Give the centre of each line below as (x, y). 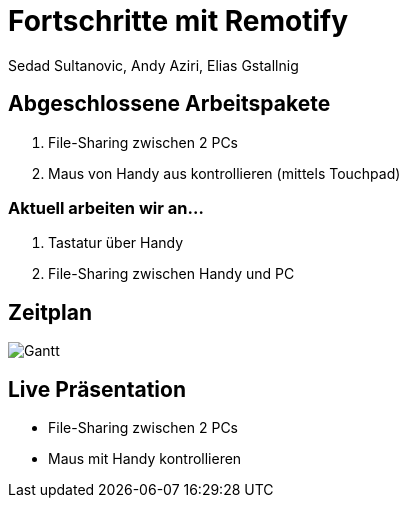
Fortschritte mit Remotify (178, 21)
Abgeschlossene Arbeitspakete (169, 104)
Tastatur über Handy (116, 243)
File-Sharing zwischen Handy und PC (171, 274)
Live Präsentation (97, 389)
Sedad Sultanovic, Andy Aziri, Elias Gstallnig (153, 65)
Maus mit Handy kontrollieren (145, 459)
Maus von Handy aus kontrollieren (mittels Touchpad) (224, 173)
